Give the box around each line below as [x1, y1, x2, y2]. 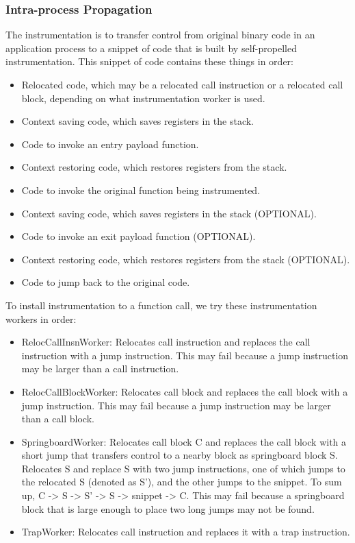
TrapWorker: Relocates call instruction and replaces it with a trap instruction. [21, 524, 350, 539]
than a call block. [21, 411, 94, 426]
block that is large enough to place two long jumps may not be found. [21, 501, 315, 516]
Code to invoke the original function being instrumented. [21, 182, 261, 197]
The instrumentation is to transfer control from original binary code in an [5, 27, 315, 42]
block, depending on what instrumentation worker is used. [21, 90, 265, 105]
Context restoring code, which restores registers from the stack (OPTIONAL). [21, 252, 350, 266]
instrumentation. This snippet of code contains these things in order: [5, 54, 293, 69]
